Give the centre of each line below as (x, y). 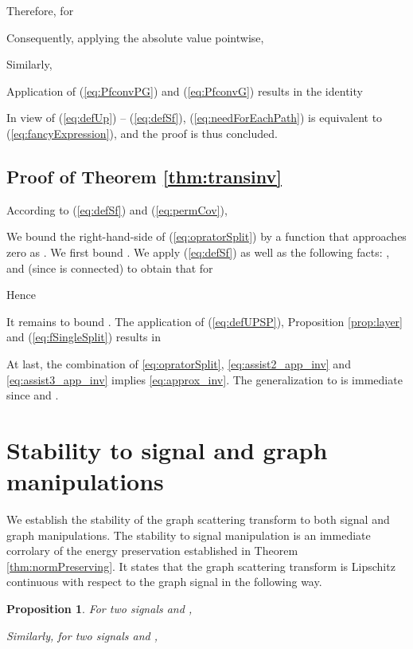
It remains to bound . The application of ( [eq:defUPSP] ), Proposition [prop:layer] (205, 321)
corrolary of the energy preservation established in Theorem (152, 551)
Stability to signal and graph (167, 449)
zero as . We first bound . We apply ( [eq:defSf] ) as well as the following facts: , (198, 252)
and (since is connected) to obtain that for (110, 267)
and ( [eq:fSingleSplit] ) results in (84, 337)
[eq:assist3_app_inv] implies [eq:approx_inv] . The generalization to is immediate (205, 379)
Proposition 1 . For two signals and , (99, 608)
